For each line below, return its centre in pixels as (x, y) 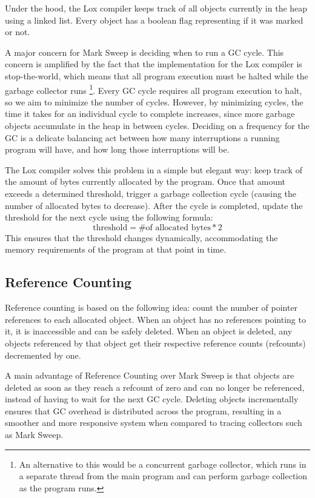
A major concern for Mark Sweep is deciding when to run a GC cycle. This (144, 52)
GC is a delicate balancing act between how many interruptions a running (142, 137)
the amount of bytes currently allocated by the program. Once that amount (145, 181)
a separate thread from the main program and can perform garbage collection (163, 476)
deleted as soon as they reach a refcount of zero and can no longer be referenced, (155, 387)
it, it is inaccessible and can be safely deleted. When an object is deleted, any (149, 331)
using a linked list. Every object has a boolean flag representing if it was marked (154, 20)
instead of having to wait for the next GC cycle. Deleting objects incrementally (152, 399)
